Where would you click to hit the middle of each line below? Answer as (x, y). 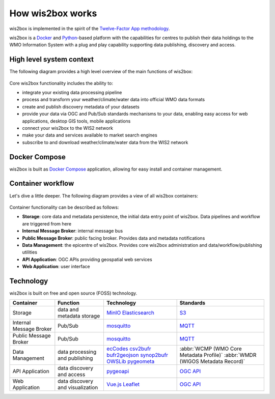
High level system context (52, 59)
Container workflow (42, 183)
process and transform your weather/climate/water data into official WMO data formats (114, 100)
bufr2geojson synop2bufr (137, 355)
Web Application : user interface (56, 267)
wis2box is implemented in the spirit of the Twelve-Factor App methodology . (90, 28)
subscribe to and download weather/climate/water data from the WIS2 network (105, 142)
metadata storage (79, 316)
